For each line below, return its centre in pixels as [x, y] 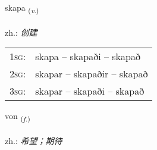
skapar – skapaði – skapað [90, 91]
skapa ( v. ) [22, 8]
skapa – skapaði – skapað [88, 57]
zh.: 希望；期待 [34, 141]
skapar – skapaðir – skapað [92, 74]
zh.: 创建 [21, 32]
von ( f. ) [18, 117]
